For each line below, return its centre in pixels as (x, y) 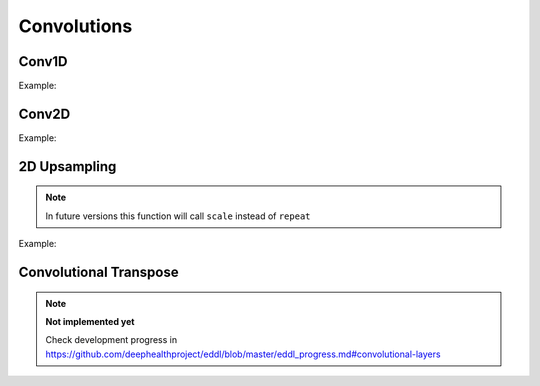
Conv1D (43, 61)
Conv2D (44, 113)
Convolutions (75, 26)
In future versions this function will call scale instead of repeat (178, 216)
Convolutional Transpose (98, 271)
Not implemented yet (90, 321)
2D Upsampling (67, 166)
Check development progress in (111, 340)
